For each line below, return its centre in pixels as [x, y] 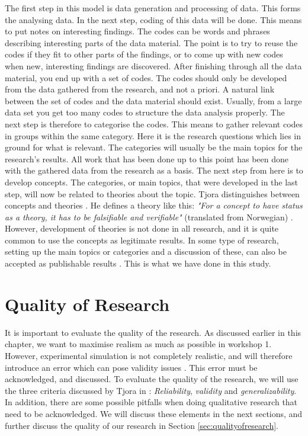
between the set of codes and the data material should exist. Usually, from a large [153, 100]
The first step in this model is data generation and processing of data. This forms [153, 8]
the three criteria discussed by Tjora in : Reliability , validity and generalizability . [151, 390]
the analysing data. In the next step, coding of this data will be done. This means [153, 19]
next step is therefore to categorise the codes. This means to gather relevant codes [154, 124]
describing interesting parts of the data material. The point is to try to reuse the [151, 42]
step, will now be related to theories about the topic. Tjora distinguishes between [152, 193]
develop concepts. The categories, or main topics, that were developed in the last [152, 182]
